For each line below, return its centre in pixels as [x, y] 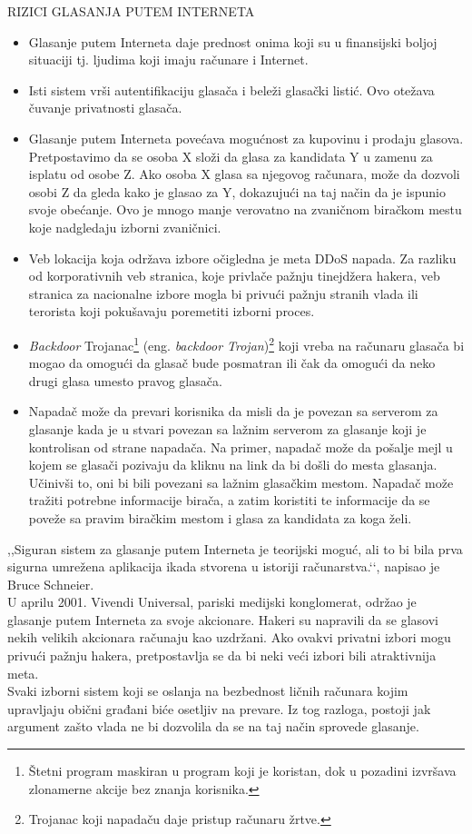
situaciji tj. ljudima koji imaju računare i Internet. [168, 60]
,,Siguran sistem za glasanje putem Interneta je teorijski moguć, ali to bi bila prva [235, 548]
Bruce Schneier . [51, 584]
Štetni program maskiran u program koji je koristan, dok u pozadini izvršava [242, 771]
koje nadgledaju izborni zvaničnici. [125, 227]
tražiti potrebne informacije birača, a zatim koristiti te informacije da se [229, 500]
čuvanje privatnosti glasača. [105, 108]
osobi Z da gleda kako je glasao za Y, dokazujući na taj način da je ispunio [237, 191]
